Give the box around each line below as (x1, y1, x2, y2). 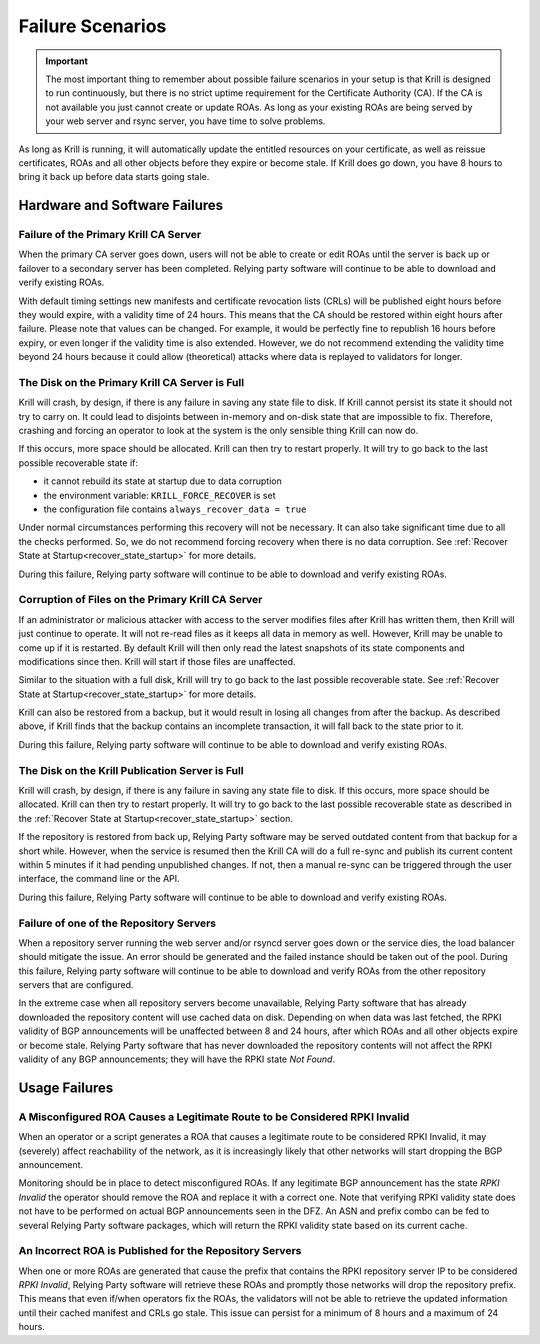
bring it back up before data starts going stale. (18, 171, 210, 183)
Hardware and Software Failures (18, 197, 224, 214)
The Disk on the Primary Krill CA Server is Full (18, 375, 245, 389)
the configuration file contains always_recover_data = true (43, 503, 307, 515)
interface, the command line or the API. (18, 873, 180, 885)
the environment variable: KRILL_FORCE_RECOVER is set (43, 489, 276, 501)
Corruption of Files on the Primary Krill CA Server (18, 593, 263, 607)
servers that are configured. (18, 979, 134, 991)
